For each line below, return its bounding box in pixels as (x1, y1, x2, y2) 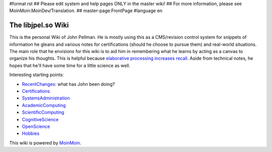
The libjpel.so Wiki (9, 21, 69, 30)
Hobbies (22, 130, 40, 136)
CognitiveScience (22, 116, 59, 122)
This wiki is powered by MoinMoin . (9, 139, 82, 146)
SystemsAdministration (22, 95, 70, 101)
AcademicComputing (22, 102, 66, 108)
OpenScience (22, 123, 50, 129)
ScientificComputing (22, 109, 64, 116)
